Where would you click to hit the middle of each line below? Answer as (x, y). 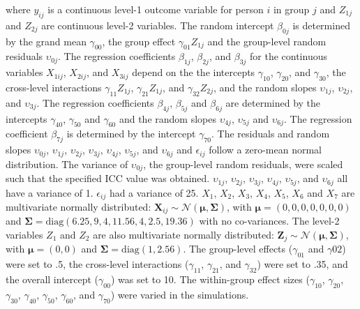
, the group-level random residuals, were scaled (243, 164)
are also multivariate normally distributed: (183, 235)
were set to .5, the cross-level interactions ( (97, 264)
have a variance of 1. (50, 192)
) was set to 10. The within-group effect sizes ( (210, 279)
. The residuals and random (271, 134)
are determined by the (273, 102)
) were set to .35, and (302, 264)
